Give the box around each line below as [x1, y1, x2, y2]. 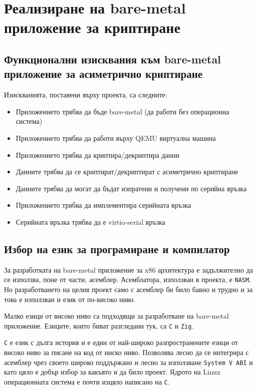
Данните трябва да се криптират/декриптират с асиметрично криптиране [15, 166, 238, 177]
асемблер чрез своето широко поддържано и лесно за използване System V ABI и [4, 357, 253, 367]
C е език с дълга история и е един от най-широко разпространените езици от [4, 337, 238, 348]
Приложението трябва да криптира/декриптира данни [15, 149, 179, 160]
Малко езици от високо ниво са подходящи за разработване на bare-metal [4, 311, 229, 321]
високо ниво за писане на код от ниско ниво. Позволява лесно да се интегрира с [4, 347, 249, 358]
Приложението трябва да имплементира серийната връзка [15, 200, 191, 210]
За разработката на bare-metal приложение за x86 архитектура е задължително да [4, 264, 253, 275]
